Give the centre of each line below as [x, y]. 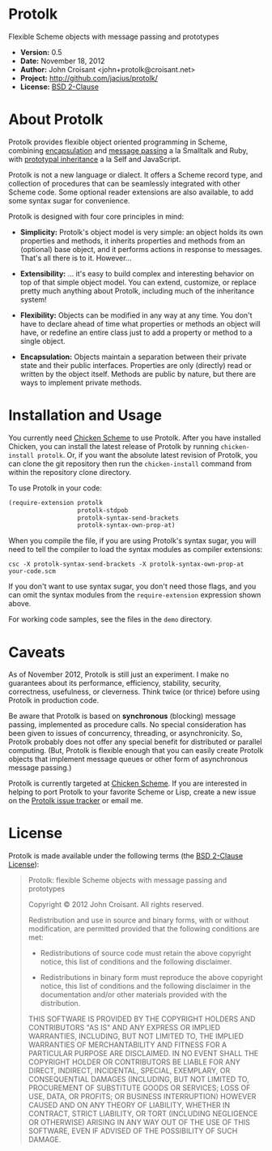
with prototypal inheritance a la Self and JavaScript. [95, 159]
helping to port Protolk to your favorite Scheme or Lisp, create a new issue [132, 792]
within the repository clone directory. [70, 472]
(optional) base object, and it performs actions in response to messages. [141, 249]
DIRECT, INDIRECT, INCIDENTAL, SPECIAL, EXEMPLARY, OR [129, 1071]
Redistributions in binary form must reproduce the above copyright [151, 978]
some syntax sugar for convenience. [69, 200]
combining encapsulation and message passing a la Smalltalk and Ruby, [128, 150]
